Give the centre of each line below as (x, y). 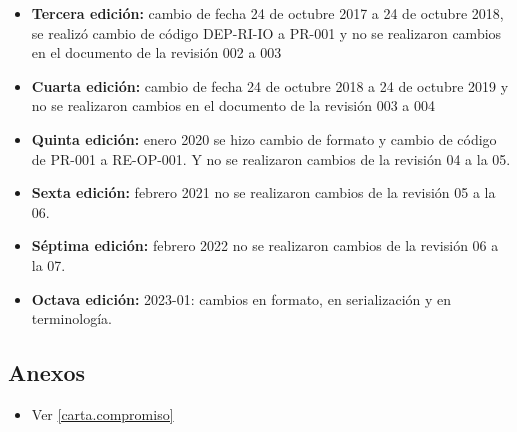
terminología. (71, 318)
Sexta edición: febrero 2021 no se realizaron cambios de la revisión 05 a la (263, 192)
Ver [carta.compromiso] (102, 413)
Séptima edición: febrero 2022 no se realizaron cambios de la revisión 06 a (265, 245)
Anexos (47, 372)
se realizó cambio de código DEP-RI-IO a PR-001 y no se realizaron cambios (266, 32)
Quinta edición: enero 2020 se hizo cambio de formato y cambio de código (264, 138)
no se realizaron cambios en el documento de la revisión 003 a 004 (233, 105)
